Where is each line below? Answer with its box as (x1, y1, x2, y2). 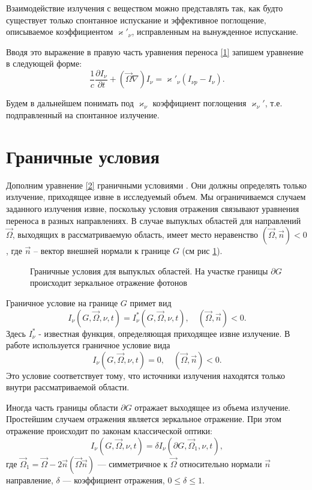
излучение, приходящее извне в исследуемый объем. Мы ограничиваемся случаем (6, 190, 306, 203)
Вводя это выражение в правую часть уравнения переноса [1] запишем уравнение (6, 45, 304, 58)
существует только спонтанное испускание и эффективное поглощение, (6, 13, 266, 26)
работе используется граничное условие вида (6, 339, 170, 351)
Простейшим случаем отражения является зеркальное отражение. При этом (6, 413, 281, 425)
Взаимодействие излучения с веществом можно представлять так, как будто (6, 2, 283, 14)
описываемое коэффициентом (6, 25, 113, 38)
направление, (6, 473, 53, 486)
